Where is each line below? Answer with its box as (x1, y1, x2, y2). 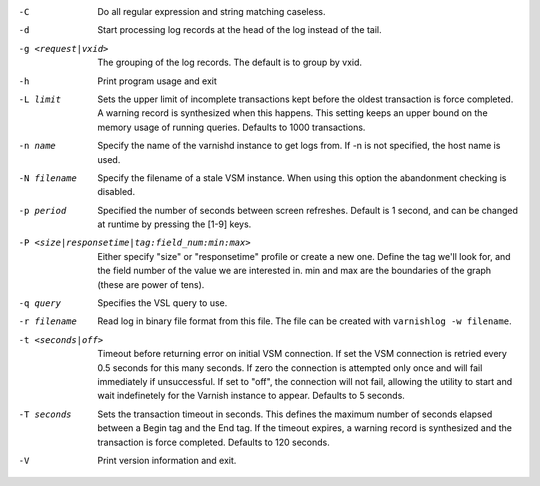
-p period (18, 205, 67, 216)
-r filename (18, 316, 77, 327)
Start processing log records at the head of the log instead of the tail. (97, 24, 382, 36)
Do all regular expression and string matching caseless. (97, 6, 326, 17)
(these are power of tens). (97, 278, 205, 290)
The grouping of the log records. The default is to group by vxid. (97, 56, 363, 69)
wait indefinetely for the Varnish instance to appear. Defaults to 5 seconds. (97, 390, 405, 402)
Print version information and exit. (97, 454, 237, 466)
